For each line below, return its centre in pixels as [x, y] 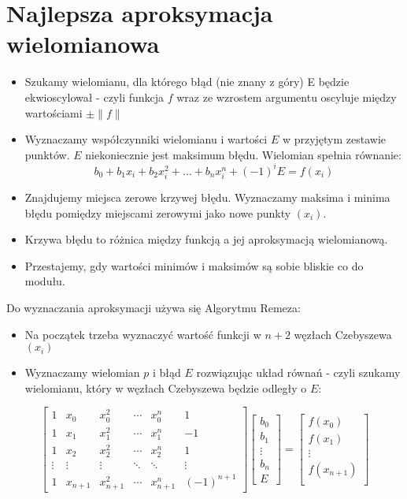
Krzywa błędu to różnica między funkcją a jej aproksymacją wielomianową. [206, 239]
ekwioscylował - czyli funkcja [94, 97]
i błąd [167, 372]
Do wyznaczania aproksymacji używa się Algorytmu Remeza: [154, 307]
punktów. [47, 154]
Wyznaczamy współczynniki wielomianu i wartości [146, 139]
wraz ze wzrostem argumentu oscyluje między [287, 97]
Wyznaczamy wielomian [82, 372]
